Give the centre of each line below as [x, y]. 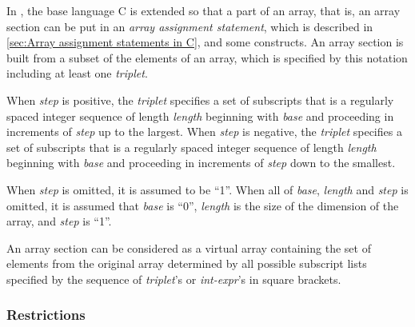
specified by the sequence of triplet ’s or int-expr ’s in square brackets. [174, 279]
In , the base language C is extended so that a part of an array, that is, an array [204, 10]
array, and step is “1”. [59, 221]
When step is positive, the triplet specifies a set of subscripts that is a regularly [200, 100]
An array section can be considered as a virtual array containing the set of [189, 247]
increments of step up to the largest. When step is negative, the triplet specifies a [204, 132]
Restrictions [46, 315]
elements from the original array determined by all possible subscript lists [187, 263]
